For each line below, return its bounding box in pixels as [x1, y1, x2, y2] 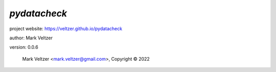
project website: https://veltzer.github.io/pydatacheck [9, 26, 123, 32]
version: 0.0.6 [9, 44, 38, 51]
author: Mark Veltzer [9, 35, 53, 41]
